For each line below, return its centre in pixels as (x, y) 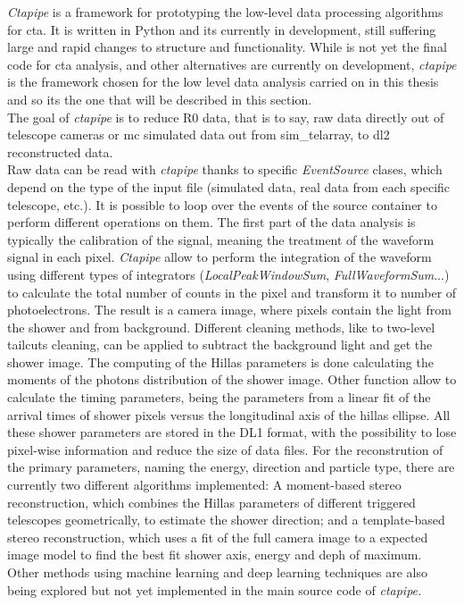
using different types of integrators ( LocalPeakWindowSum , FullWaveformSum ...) (228, 274)
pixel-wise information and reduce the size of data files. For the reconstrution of (225, 449)
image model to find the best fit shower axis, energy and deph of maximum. (215, 555)
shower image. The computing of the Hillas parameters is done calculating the (220, 361)
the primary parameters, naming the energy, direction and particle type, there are (231, 467)
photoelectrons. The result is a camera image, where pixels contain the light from (229, 310)
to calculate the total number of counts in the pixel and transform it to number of (232, 292)
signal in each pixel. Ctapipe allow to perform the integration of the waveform (220, 257)
